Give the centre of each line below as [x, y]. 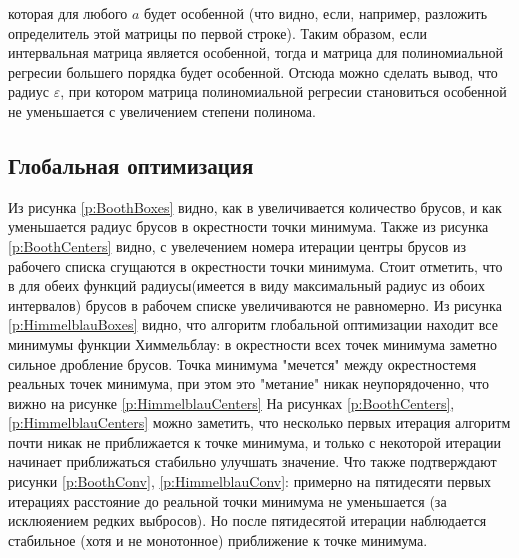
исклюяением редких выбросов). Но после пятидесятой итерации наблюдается [247, 520]
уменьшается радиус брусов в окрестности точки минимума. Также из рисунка [248, 226]
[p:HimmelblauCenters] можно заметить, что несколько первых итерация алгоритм [259, 422]
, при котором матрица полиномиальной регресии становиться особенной [283, 91]
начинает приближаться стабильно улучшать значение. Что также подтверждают [252, 461]
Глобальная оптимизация [131, 164]
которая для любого [68, 13]
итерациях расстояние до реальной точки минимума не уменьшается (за [227, 500]
